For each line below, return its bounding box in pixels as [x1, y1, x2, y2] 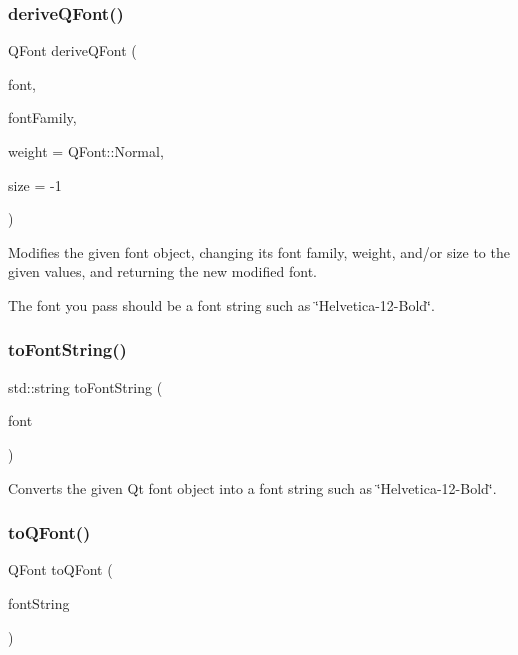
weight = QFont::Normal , [8, 141, 164, 161]
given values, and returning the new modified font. [8, 261, 317, 282]
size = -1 [8, 174, 62, 195]
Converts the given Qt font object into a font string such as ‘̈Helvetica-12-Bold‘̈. [8, 477, 497, 498]
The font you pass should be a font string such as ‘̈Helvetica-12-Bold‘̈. [8, 294, 435, 315]
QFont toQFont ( [8, 559, 113, 580]
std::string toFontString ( [8, 376, 163, 397]
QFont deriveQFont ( [8, 40, 137, 61]
